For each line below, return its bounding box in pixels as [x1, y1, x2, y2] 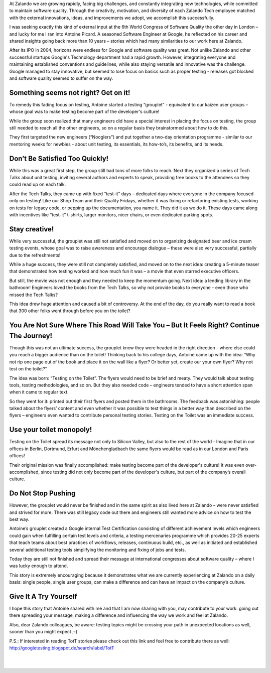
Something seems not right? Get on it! [9, 88, 130, 97]
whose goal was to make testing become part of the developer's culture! [9, 108, 160, 115]
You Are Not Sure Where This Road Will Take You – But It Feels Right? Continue [9, 321, 260, 330]
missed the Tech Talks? [9, 292, 58, 298]
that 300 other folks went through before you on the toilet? [9, 308, 130, 314]
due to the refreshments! [9, 252, 61, 258]
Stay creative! [9, 225, 54, 233]
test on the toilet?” [9, 366, 47, 372]
